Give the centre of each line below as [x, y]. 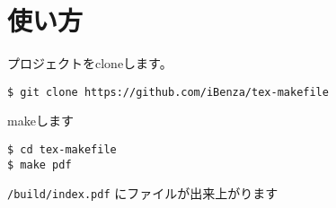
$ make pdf [40, 165]
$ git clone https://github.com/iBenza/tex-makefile [168, 92]
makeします [40, 121]
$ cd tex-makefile [62, 149]
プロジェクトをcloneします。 [90, 63]
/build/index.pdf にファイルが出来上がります [143, 193]
